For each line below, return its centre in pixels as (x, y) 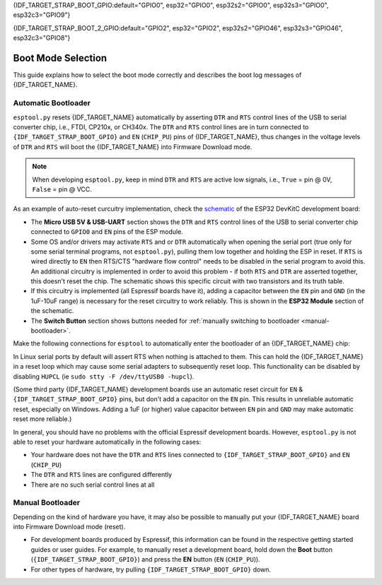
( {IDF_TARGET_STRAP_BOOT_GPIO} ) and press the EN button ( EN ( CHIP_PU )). (146, 560)
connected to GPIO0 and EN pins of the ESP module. (107, 232)
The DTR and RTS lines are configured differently (102, 475)
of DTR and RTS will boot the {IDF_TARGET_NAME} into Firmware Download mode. (133, 147)
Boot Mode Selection (60, 58)
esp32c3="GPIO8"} (42, 38)
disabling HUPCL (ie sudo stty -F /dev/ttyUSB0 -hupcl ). (104, 376)
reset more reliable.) (42, 419)
